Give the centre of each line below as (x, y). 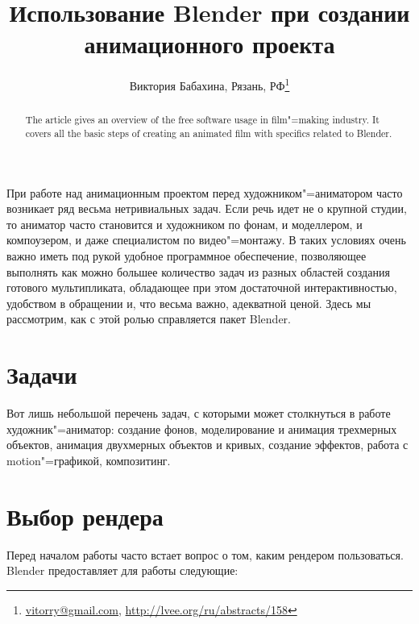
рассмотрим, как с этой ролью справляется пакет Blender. (149, 319)
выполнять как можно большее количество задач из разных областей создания (198, 271)
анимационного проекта (209, 44)
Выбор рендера (85, 516)
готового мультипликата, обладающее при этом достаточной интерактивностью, (202, 287)
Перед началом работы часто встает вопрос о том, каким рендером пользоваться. (205, 554)
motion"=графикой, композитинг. (89, 460)
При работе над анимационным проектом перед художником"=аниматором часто (205, 192)
